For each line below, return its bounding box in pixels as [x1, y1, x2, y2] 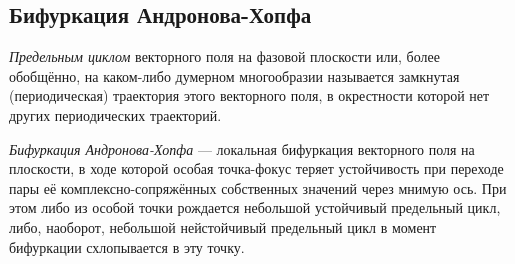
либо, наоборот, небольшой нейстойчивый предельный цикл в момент [9, 216, 437, 237]
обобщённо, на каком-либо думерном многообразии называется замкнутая [9, 65, 460, 86]
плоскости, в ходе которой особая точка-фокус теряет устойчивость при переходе [9, 158, 504, 179]
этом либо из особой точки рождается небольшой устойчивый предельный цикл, [9, 197, 501, 218]
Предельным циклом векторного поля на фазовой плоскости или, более [9, 46, 440, 67]
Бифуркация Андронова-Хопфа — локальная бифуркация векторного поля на [9, 138, 475, 159]
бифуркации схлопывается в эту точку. [9, 236, 245, 257]
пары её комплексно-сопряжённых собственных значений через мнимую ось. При [9, 177, 507, 198]
